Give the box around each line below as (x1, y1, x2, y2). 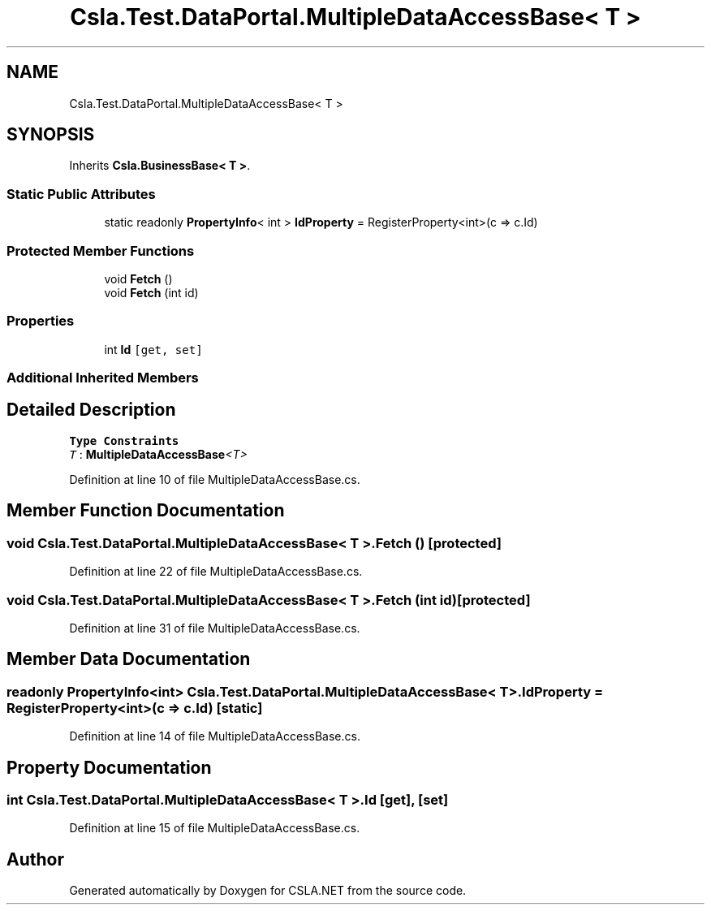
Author (6, 848, 64, 870)
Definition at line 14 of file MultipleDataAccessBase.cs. (69, 729, 360, 744)
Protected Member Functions (6, 242, 195, 259)
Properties (6, 313, 75, 330)
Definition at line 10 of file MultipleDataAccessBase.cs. (69, 472, 360, 486)
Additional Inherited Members (6, 369, 199, 386)
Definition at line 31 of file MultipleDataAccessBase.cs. (69, 620, 360, 635)
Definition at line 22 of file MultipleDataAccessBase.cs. (69, 564, 363, 579)
